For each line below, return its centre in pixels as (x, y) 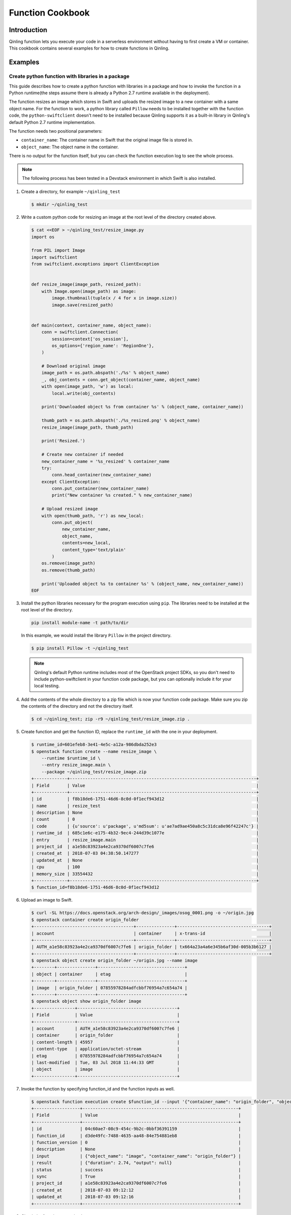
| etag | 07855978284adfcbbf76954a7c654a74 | (105, 1056)
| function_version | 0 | (136, 1143)
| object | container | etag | (109, 974)
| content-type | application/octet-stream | (105, 1049)
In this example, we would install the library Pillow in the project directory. (96, 635)
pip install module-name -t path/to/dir (80, 623)
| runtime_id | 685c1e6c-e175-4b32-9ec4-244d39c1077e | (145, 833)
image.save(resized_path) (82, 305)
